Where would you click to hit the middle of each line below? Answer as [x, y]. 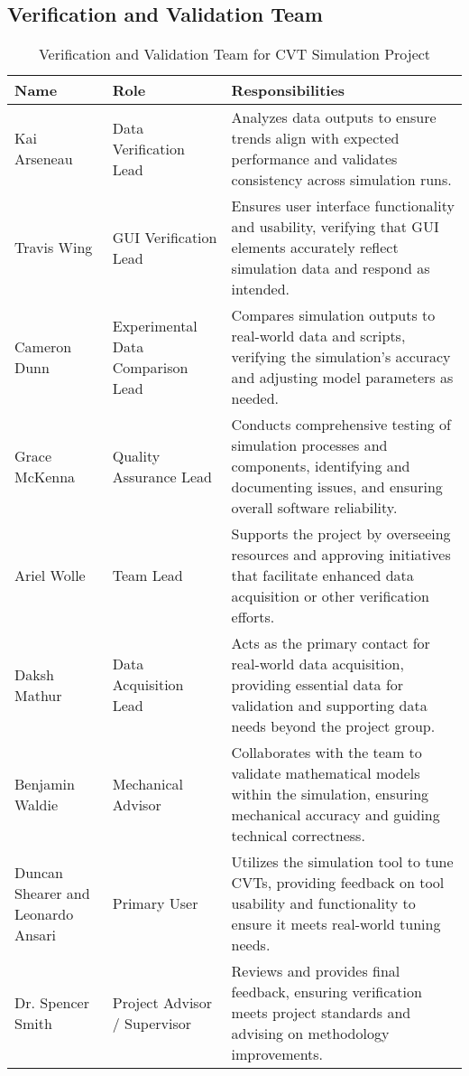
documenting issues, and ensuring [337, 487]
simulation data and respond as [331, 268]
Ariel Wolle [50, 575]
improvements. [277, 1054]
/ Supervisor [152, 1023]
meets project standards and [321, 1013]
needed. [255, 398]
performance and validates [314, 159]
